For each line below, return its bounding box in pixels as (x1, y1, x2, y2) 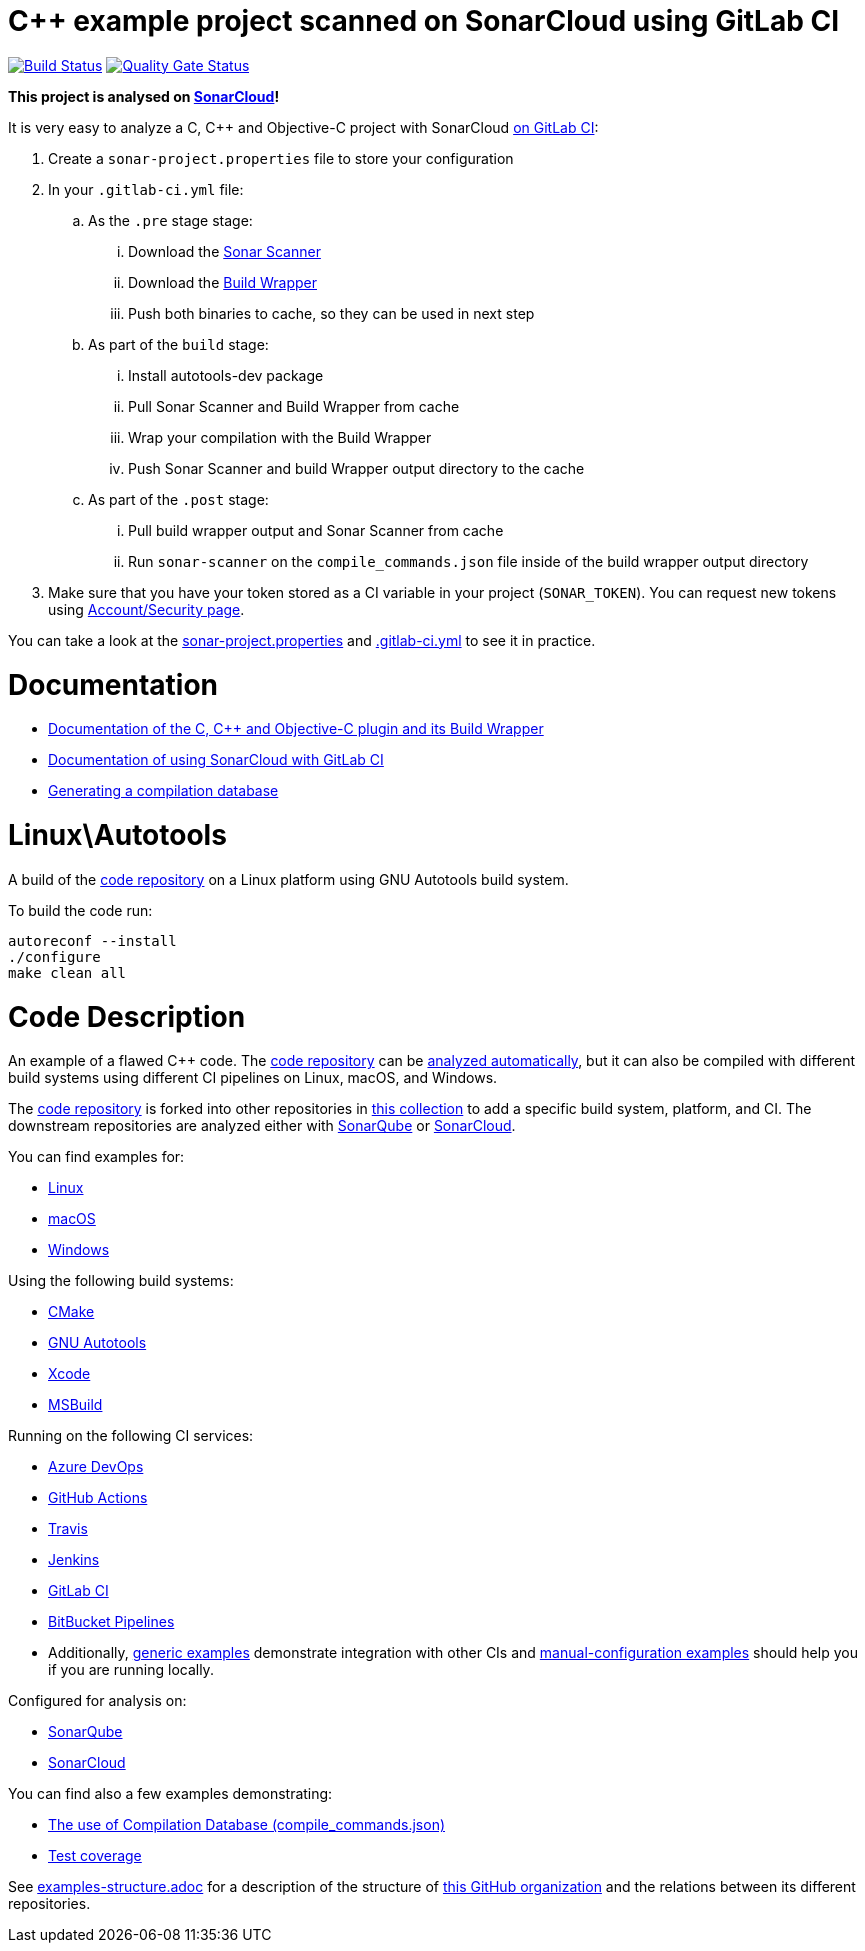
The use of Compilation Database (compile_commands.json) (48, 1816, 446, 1834)
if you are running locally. (48, 1661, 214, 1679)
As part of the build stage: (88, 335, 269, 353)
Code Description (8, 999, 246, 1034)
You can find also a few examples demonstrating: (8, 1785, 333, 1803)
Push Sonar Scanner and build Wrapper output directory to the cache (128, 459, 585, 477)
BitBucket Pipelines (48, 1613, 175, 1631)
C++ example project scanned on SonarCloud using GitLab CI (8, 4, 840, 38)
